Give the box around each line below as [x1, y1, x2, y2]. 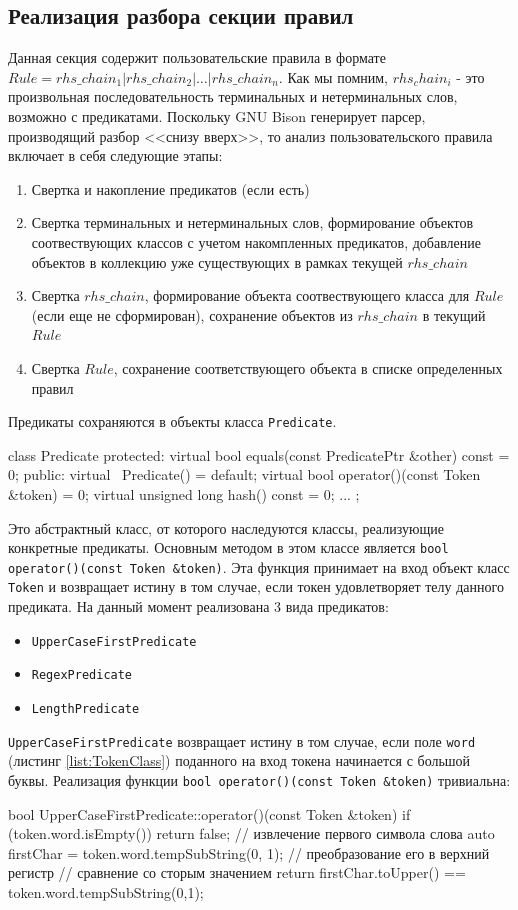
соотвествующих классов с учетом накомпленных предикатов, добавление [31, 231, 482, 252]
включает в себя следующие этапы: [8, 145, 223, 166]
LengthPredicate [31, 702, 140, 717]
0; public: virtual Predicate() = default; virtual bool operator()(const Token [8, 464, 481, 485]
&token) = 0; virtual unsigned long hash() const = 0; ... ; [8, 483, 360, 504]
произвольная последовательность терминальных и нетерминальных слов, [8, 86, 458, 107]
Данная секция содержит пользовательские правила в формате [8, 47, 386, 68]
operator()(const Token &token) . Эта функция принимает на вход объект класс [8, 556, 510, 577]
